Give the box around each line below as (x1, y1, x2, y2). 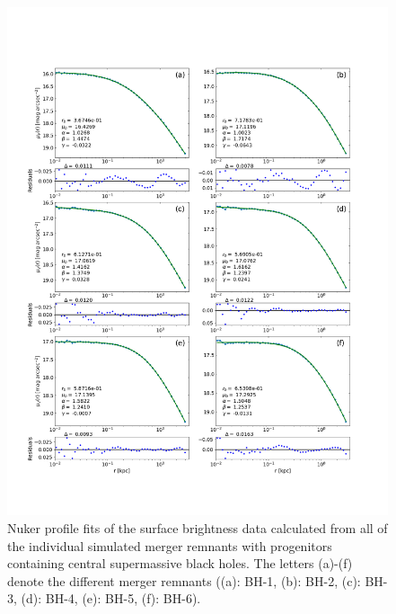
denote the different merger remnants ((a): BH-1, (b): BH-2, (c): (7, 571, 361, 590)
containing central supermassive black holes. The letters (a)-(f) (7, 554, 353, 573)
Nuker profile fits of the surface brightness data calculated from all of (7, 518, 388, 537)
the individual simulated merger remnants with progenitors (7, 536, 332, 555)
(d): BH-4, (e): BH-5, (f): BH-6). (21, 589, 201, 608)
